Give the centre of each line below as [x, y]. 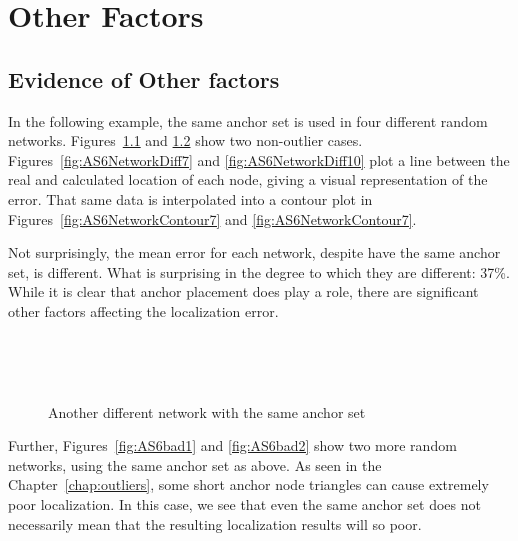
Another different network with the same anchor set [207, 411]
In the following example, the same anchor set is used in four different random [248, 120]
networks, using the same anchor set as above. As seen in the [195, 464]
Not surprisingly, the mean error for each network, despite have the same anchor [254, 252]
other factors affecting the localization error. [143, 310]
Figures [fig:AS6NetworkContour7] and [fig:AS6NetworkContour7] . [212, 218]
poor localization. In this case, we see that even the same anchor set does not [244, 504]
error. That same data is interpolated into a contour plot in [190, 198]
